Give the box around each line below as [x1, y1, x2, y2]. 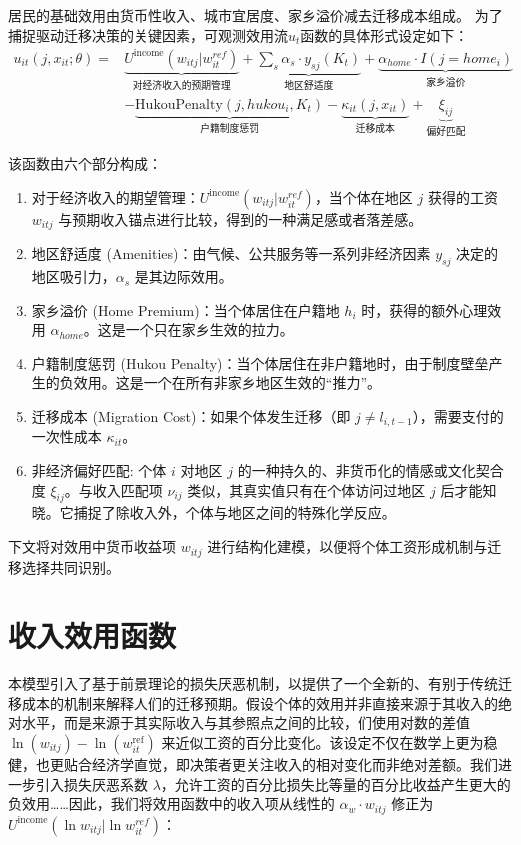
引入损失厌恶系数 [35, 773, 148, 794]
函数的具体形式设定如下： [300, 24, 469, 45]
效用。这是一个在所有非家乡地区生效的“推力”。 [73, 372, 382, 393]
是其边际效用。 [134, 266, 233, 287]
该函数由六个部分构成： [8, 153, 162, 174]
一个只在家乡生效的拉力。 [125, 319, 294, 340]
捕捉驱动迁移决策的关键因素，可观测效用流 [8, 24, 288, 45]
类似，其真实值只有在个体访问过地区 [187, 479, 426, 500]
